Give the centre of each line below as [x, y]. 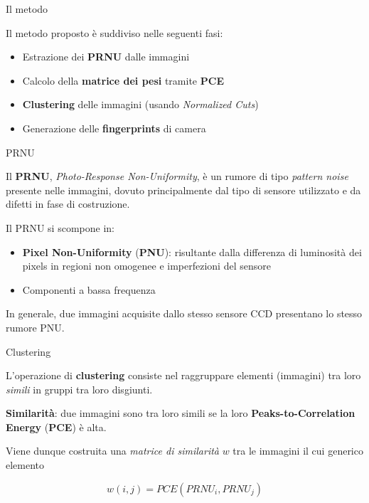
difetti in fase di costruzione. [68, 204]
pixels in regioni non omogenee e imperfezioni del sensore [146, 266]
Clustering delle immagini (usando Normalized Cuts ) [140, 104]
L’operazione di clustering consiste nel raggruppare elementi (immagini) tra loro [183, 375]
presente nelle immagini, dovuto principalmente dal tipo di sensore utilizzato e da [183, 190]
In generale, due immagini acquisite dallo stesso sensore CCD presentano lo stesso [184, 313]
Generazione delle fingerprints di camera [114, 128]
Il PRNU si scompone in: [60, 227]
